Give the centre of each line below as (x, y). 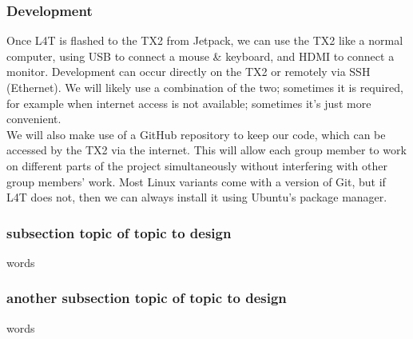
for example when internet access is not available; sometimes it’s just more (189, 103)
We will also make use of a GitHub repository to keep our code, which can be (196, 134)
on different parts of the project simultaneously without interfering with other (197, 165)
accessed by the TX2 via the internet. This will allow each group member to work (206, 150)
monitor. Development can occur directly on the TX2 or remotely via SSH (189, 72)
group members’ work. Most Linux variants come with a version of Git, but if (196, 181)
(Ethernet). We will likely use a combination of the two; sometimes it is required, (205, 87)
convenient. (34, 119)
